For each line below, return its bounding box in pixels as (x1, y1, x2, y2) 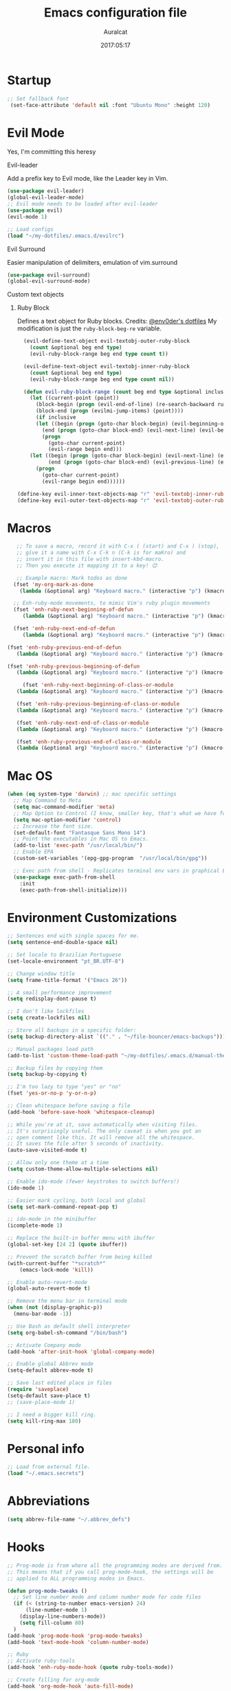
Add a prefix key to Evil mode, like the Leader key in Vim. (7, 174, 168, 183)
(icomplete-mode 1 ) (7, 1222, 63, 1229)
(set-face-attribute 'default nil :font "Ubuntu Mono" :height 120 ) (10, 101, 211, 108)
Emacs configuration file (43, 5, 188, 21)
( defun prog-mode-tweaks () (7, 1588, 88, 1594)
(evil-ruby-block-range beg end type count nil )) (30, 376, 175, 383)
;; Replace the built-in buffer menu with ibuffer (7, 1234, 155, 1242)
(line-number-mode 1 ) (25, 1607, 88, 1614)
